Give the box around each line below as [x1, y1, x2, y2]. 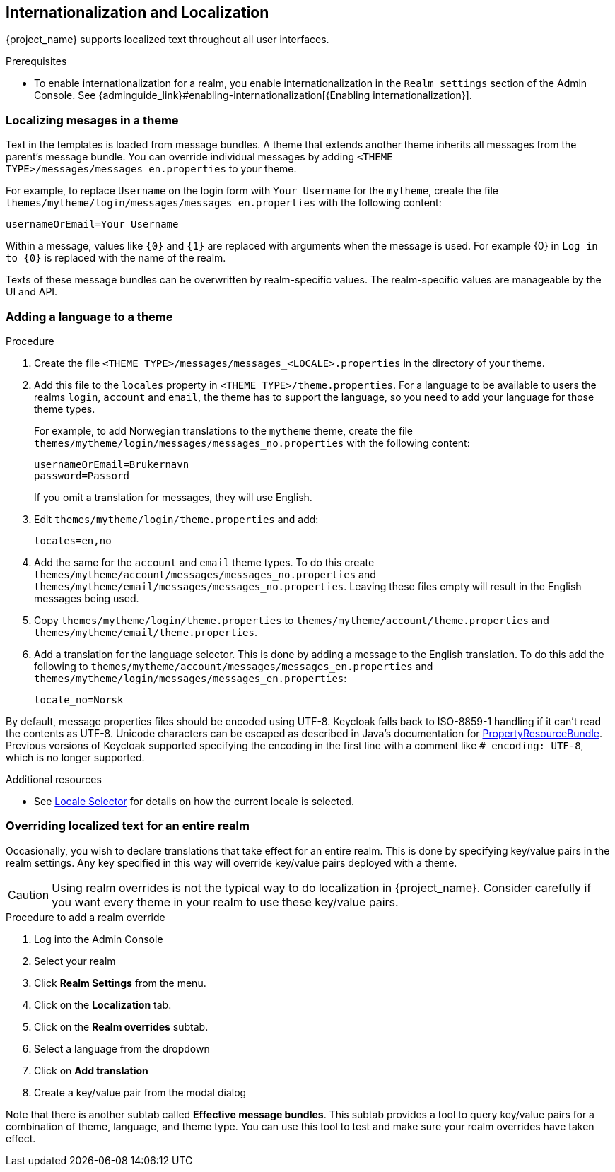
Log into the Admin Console [34, 932, 163, 945]
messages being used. [34, 592, 139, 604]
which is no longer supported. [6, 751, 145, 763]
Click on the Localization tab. [34, 998, 172, 1011]
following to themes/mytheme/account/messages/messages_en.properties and [34, 660, 433, 672]
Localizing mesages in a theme [6, 112, 179, 127]
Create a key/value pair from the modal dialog [34, 1086, 247, 1098]
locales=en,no [34, 534, 112, 546]
